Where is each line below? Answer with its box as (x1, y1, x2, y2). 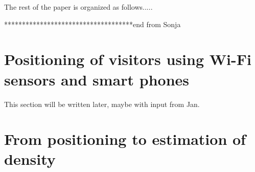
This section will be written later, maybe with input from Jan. (4, 98, 200, 109)
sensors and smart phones (4, 69, 189, 90)
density (4, 148, 56, 169)
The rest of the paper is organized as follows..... (4, 2, 153, 12)
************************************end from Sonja (4, 18, 181, 29)
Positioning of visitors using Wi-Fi (4, 49, 251, 70)
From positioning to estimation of (4, 128, 246, 149)
